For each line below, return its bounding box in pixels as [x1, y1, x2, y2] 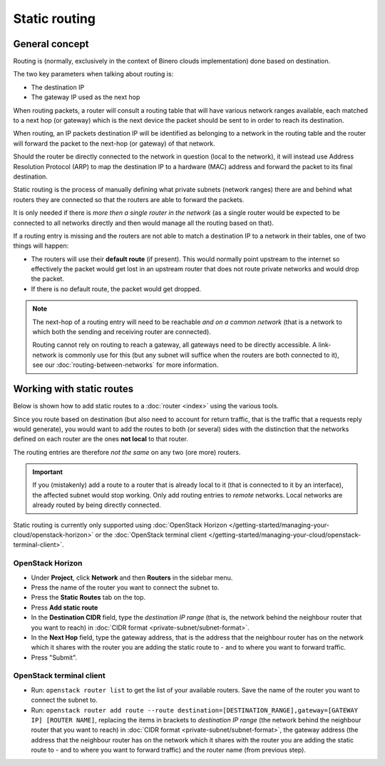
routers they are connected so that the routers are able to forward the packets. [13, 195, 245, 203]
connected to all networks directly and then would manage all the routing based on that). [13, 218, 274, 227]
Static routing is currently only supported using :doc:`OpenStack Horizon [13, 520, 227, 529]
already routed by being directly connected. [32, 500, 162, 510]
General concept [13, 38, 89, 50]
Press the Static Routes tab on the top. [31, 593, 146, 602]
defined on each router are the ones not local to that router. [13, 435, 188, 443]
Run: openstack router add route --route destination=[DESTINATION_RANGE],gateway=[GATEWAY [31, 705, 359, 714]
